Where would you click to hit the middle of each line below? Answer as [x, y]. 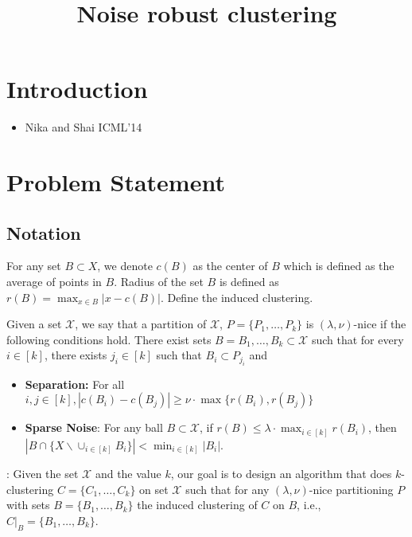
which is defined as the [339, 266]
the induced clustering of [197, 505]
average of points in [54, 282]
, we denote [125, 266]
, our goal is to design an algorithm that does [281, 473]
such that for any [227, 489]
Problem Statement [116, 182]
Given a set [34, 324]
